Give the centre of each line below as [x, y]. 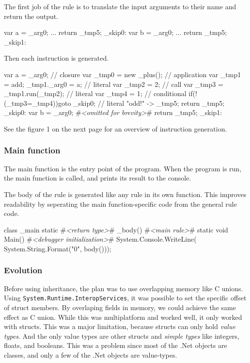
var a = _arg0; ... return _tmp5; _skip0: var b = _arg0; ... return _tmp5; [116, 32]
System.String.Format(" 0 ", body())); [58, 248]
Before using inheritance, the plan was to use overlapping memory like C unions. [124, 288]
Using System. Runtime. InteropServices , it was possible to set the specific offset [125, 298]
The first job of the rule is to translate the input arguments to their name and [120, 6]
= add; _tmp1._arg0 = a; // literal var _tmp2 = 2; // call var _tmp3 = [114, 84]
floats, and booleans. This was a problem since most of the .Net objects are [116, 345]
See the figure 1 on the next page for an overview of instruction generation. [116, 128]
